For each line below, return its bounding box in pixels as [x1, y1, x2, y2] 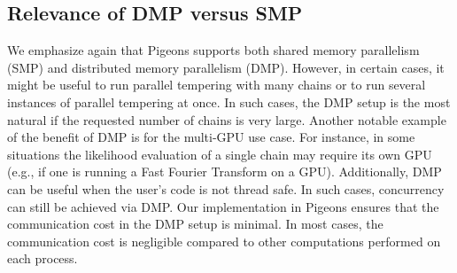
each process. [7, 249, 78, 268]
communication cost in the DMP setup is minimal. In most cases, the [7, 214, 383, 233]
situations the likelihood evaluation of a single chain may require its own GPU [7, 144, 432, 163]
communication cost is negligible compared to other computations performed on [7, 231, 441, 250]
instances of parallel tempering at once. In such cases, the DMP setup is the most [7, 92, 451, 111]
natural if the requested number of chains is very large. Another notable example [7, 110, 446, 129]
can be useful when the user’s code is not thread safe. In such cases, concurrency [7, 179, 445, 198]
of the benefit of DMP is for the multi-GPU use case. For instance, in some [7, 128, 415, 146]
